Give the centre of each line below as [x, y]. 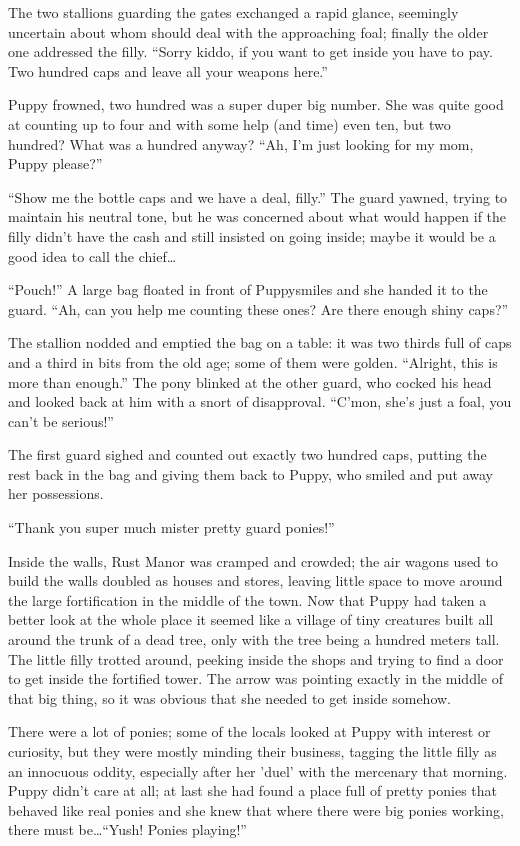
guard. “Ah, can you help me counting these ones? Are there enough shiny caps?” [258, 308]
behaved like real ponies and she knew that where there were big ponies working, [256, 809]
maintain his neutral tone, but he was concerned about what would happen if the [257, 216]
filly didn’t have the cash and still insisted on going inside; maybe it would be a [252, 235]
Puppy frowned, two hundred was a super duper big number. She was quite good [256, 104]
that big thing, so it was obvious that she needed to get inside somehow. [229, 697]
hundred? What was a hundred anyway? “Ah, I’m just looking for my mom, [241, 143]
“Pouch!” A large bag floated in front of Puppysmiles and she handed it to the [248, 289]
